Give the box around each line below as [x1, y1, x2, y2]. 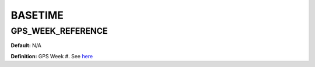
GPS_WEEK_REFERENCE [10, 26, 108, 36]
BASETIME [10, 9, 64, 22]
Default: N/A [10, 42, 42, 49]
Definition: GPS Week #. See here [10, 52, 93, 59]
